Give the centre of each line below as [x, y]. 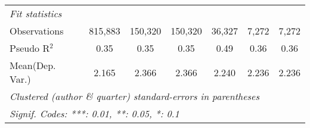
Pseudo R [30, 48]
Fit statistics [36, 13]
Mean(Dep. [33, 65]
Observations [37, 31]
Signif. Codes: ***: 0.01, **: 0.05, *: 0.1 [94, 113]
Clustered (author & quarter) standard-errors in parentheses [134, 96]
